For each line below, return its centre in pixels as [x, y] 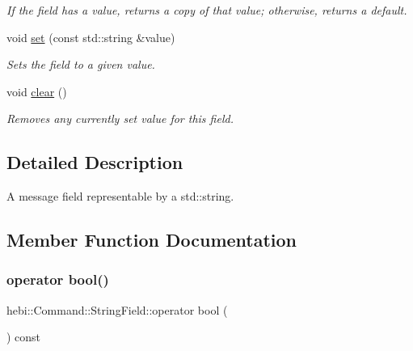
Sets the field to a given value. [81, 64]
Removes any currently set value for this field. [120, 118]
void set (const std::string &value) [91, 37]
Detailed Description [95, 162]
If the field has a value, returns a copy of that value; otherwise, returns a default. [207, 10]
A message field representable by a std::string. [120, 196]
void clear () [37, 91]
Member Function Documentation [152, 240]
